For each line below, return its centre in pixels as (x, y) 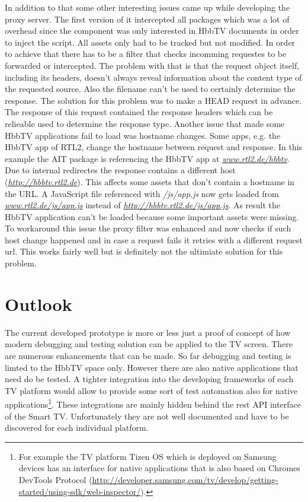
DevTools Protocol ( (55, 479)
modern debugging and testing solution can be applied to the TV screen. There (149, 344)
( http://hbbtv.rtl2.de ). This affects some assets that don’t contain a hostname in (150, 181)
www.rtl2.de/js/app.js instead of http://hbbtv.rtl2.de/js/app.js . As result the (143, 205)
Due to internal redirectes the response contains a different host (120, 170)
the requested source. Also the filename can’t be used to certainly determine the (150, 89)
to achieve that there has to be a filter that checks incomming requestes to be (146, 54)
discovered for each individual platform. (77, 428)
